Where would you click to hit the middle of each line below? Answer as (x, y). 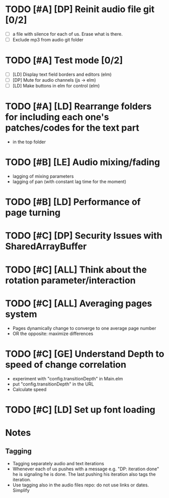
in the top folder (29, 142)
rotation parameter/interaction (71, 280)
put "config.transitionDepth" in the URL (53, 384)
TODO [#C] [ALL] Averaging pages (79, 303)
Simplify (21, 490)
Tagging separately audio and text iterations (58, 463)
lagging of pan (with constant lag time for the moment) (69, 182)
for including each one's (57, 117)
